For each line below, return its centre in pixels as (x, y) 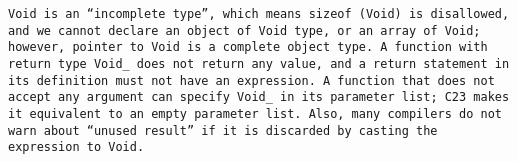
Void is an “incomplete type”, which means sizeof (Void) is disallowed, (259, 14)
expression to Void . (76, 147)
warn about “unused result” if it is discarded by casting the (223, 130)
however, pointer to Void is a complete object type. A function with (248, 47)
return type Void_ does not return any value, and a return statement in (259, 63)
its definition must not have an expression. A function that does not (251, 80)
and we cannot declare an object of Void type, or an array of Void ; (244, 30)
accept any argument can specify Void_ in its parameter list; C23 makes (259, 97)
